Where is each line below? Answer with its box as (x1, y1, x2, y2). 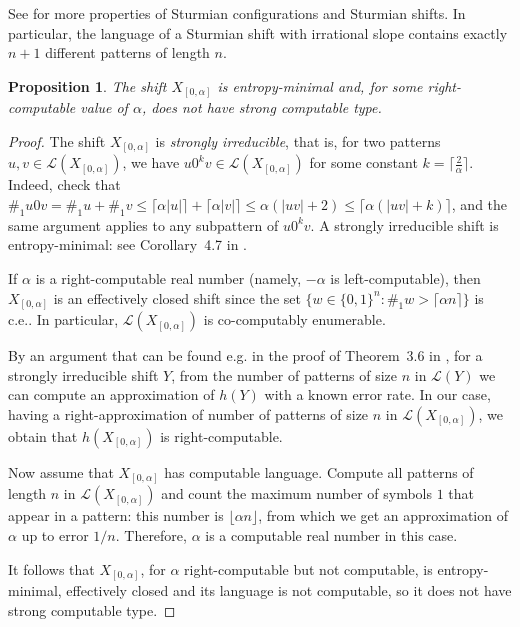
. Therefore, (115, 524, 187, 545)
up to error (21, 524, 89, 545)
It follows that (8, 558, 95, 579)
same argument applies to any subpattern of (8, 214, 279, 235)
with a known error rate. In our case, (264, 384, 491, 405)
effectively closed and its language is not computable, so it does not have (66, 580, 512, 601)
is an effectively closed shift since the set (53, 287, 301, 308)
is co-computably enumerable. (203, 309, 386, 330)
